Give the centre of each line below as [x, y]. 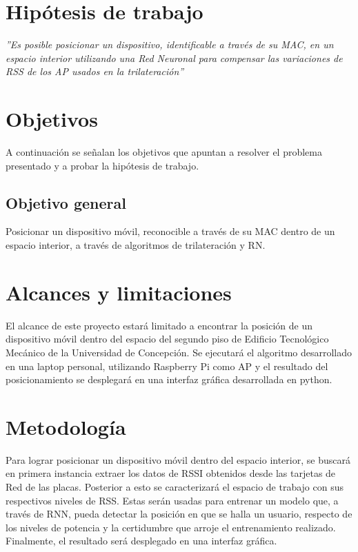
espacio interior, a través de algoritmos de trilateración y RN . [136, 245]
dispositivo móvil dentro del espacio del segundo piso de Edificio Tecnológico [167, 339]
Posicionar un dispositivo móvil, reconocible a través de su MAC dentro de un [170, 231]
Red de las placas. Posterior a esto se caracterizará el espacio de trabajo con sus [175, 487]
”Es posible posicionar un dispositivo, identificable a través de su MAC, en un [170, 44]
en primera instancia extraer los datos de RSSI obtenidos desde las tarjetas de [171, 473]
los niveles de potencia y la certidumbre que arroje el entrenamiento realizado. [171, 527]
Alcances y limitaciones [119, 292]
